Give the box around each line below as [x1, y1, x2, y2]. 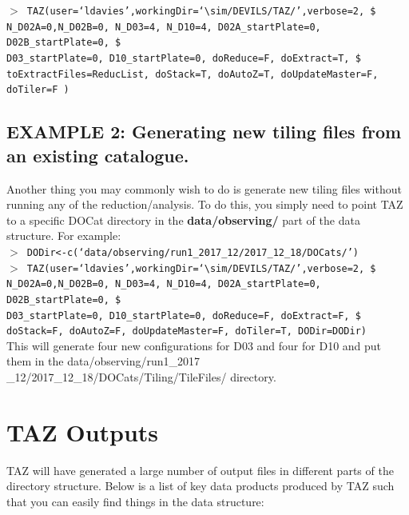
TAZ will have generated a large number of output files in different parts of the [6, 461, 394, 478]
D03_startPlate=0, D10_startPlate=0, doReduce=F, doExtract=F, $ [6, 309, 361, 321]
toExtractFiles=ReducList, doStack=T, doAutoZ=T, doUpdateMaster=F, [6, 68, 379, 80]
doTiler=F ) [6, 84, 69, 96]
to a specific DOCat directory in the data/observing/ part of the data [6, 211, 360, 228]
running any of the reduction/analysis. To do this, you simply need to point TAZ [6, 196, 403, 213]
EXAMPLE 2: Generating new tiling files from [6, 119, 402, 144]
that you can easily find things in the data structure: [6, 493, 264, 509]
